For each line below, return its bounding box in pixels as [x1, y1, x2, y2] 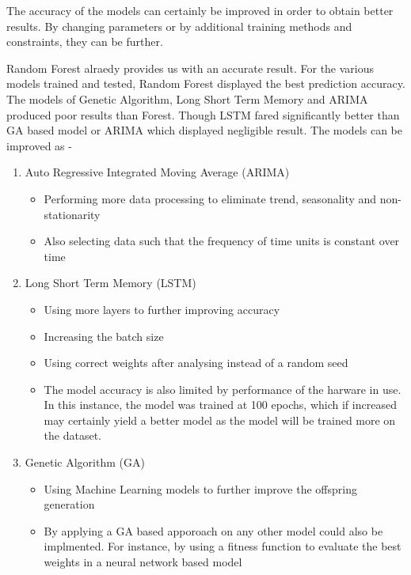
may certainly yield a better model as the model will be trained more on [44, 411, 396, 428]
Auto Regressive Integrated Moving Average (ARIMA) [25, 164, 290, 180]
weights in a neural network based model [44, 554, 242, 570]
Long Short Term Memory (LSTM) [25, 274, 196, 291]
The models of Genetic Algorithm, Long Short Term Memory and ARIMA [6, 90, 368, 107]
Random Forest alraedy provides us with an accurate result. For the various [6, 59, 375, 76]
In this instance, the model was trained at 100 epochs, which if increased [44, 396, 397, 413]
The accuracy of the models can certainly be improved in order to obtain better [6, 2, 394, 18]
